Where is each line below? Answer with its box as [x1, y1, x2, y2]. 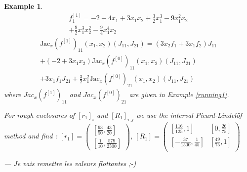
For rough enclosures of [4, 109, 75, 120]
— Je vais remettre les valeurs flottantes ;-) [4, 158, 136, 168]
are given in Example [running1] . [129, 89, 229, 100]
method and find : [4, 131, 57, 141]
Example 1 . [4, 1, 43, 11]
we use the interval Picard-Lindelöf [136, 109, 242, 120]
